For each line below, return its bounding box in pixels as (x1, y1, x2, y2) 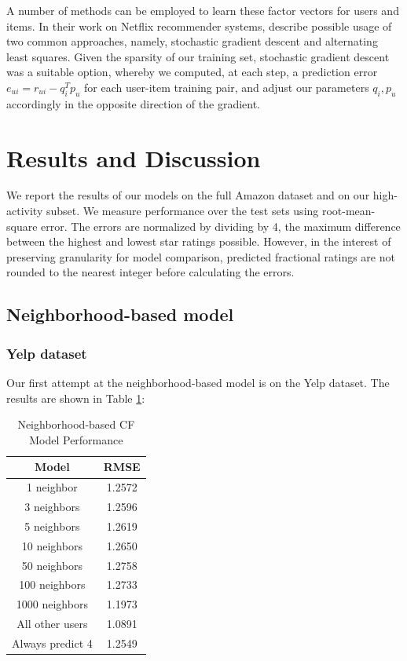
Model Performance (29, 431, 123, 447)
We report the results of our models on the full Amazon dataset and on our (6, 187, 370, 203)
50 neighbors (21, 557, 82, 573)
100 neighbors (19, 576, 86, 593)
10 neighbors (21, 537, 82, 553)
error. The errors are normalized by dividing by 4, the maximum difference (41, 217, 401, 234)
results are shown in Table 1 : (6, 389, 145, 406)
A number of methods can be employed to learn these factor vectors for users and (6, 2, 399, 18)
